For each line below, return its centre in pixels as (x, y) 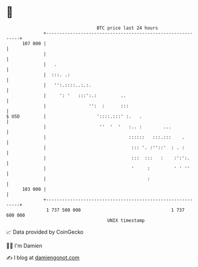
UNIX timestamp (126, 220)
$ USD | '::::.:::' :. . (74, 116)
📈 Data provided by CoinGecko (45, 232)
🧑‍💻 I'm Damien (24, 246)
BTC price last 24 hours (128, 28)
